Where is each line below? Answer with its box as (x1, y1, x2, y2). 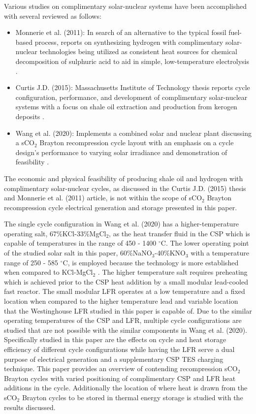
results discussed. (4, 402, 56, 412)
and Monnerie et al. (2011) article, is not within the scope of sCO (4, 192, 202, 203)
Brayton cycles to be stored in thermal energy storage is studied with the (22, 392, 243, 402)
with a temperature (191, 248, 249, 258)
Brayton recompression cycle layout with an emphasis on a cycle (39, 137, 234, 148)
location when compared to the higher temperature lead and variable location (4, 296, 238, 306)
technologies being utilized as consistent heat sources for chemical (39, 46, 237, 57)
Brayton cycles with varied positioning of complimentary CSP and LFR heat (4, 373, 236, 383)
